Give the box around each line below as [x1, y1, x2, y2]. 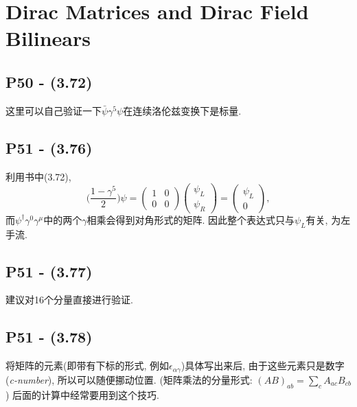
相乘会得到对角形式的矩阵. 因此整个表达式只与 [87, 212, 295, 226]
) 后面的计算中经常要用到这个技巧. [5, 387, 159, 402]
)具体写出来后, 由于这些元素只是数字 [181, 358, 345, 373]
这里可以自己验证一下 [5, 103, 102, 117]
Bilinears [5, 24, 91, 52]
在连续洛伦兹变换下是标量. [123, 103, 242, 117]
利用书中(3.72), [5, 169, 71, 183]
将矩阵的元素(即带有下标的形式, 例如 [5, 358, 169, 373]
